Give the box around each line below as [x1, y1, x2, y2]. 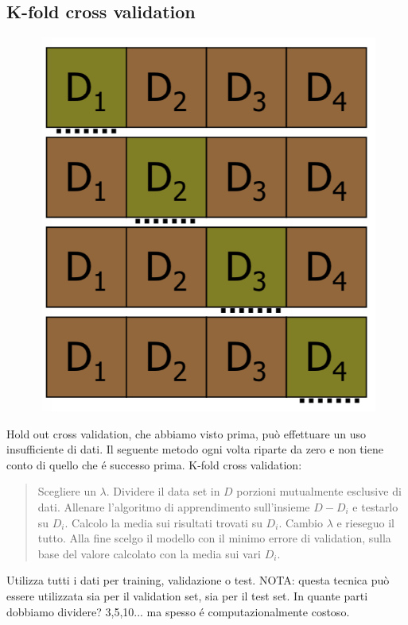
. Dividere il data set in [106, 483, 220, 500]
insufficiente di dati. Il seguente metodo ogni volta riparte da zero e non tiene [6, 441, 383, 457]
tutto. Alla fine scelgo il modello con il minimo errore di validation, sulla [37, 530, 391, 546]
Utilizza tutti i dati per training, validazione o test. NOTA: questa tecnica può [6, 572, 390, 588]
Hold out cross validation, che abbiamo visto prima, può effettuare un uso [6, 425, 366, 442]
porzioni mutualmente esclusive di [236, 483, 402, 500]
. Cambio [278, 514, 323, 530]
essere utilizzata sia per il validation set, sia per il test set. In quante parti [6, 587, 368, 604]
